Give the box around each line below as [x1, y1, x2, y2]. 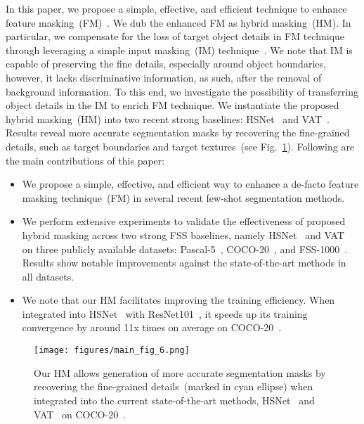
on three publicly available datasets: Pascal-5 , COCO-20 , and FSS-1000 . [22, 241, 348, 256]
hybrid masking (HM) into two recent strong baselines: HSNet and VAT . [6, 111, 330, 126]
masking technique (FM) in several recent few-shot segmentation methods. [22, 190, 345, 205]
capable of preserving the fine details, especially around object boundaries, [6, 56, 326, 71]
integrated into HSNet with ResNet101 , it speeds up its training [22, 306, 308, 321]
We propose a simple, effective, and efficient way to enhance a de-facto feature [22, 176, 359, 191]
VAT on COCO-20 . [34, 406, 126, 421]
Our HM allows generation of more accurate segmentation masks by [34, 365, 326, 380]
